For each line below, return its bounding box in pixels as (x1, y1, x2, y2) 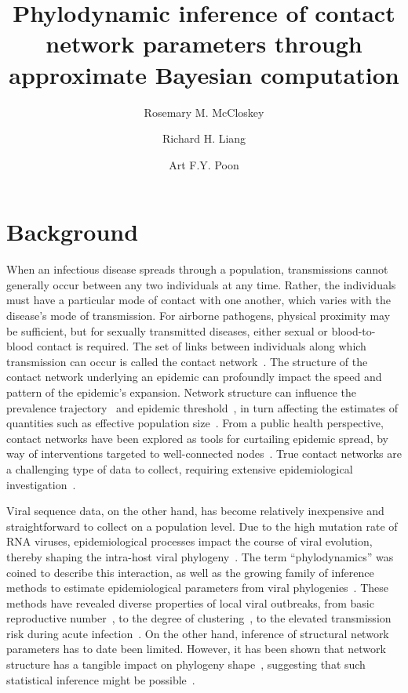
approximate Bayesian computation (9, 58, 399, 90)
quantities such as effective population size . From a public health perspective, (6, 415, 384, 431)
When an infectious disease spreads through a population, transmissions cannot (6, 261, 388, 278)
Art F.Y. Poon (169, 156, 239, 172)
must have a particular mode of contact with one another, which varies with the (6, 292, 391, 308)
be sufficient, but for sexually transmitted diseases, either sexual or (6, 322, 328, 339)
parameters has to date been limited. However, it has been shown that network (6, 640, 386, 657)
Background (6, 216, 139, 248)
